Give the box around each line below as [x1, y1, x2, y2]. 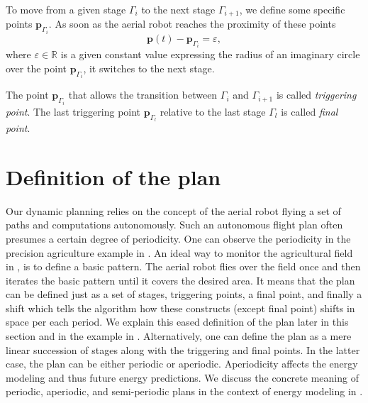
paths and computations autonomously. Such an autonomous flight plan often [6, 217, 343, 232]
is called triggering [276, 87, 357, 102]
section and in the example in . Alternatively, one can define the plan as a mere [6, 329, 352, 343]
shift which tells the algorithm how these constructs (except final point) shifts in [6, 300, 355, 315]
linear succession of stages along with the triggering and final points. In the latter [6, 342, 360, 357]
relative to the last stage [160, 104, 266, 118]
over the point [6, 60, 67, 75]
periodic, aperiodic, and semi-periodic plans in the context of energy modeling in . [6, 384, 363, 399]
